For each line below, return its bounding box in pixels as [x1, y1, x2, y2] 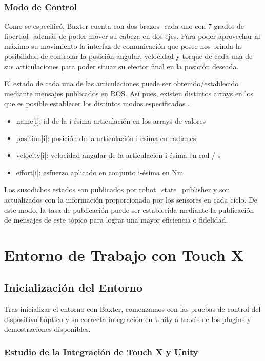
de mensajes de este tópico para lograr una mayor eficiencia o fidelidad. [4, 214, 228, 225]
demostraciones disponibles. [4, 324, 91, 334]
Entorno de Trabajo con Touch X [4, 244, 243, 265]
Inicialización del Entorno [4, 279, 143, 295]
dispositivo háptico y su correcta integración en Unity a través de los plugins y [4, 313, 251, 324]
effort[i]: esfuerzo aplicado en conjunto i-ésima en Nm [16, 167, 184, 177]
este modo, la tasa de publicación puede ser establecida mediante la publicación [4, 204, 254, 215]
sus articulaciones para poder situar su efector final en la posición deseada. [4, 61, 239, 71]
